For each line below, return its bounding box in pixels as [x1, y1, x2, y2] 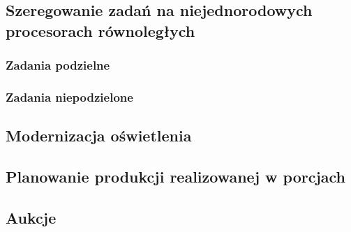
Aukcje [6, 206, 57, 228]
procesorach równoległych [6, 20, 195, 41]
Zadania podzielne [6, 56, 110, 74]
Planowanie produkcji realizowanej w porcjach [6, 166, 346, 187]
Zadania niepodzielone [6, 88, 133, 105]
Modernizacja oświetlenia [6, 125, 192, 146]
